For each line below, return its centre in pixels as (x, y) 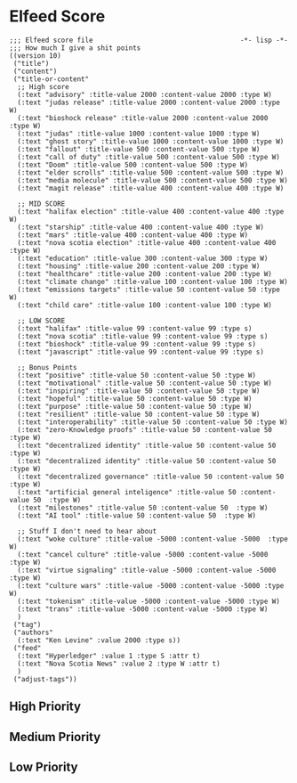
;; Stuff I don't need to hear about (87, 531)
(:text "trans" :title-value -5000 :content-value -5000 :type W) (143, 609)
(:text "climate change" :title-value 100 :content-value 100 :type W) (153, 281)
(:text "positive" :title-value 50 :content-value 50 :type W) (136, 375)
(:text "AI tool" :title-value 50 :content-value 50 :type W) (136, 515)
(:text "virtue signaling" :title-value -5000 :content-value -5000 (147, 570)
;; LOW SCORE (41, 321)
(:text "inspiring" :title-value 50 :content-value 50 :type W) (139, 391)
